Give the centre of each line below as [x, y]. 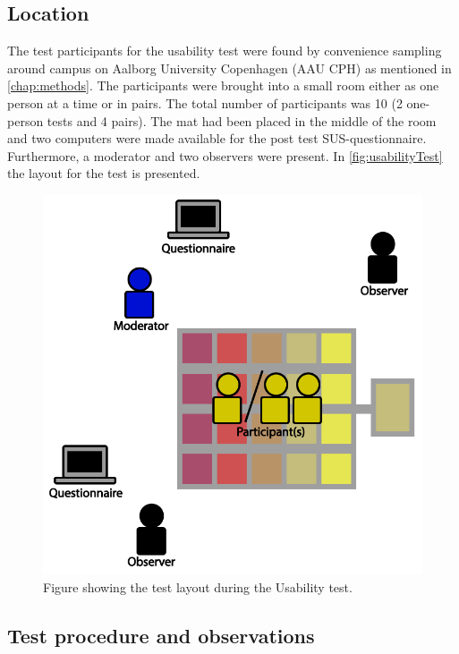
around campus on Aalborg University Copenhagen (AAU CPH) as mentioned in [229, 68]
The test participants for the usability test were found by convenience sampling [225, 51]
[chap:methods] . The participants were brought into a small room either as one [223, 85]
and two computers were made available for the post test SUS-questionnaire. [217, 138]
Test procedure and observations [161, 635]
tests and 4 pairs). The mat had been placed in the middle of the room [242, 120]
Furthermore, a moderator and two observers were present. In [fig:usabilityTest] [225, 155]
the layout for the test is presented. [104, 173]
